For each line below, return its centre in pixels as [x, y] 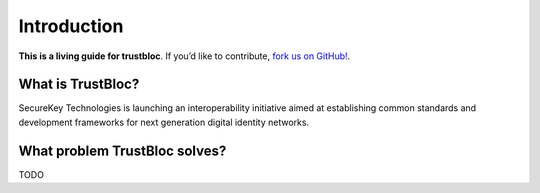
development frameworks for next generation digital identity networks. [164, 122]
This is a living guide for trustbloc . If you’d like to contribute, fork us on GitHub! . [184, 56]
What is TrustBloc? [79, 84]
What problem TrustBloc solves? [122, 150]
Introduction [71, 26]
